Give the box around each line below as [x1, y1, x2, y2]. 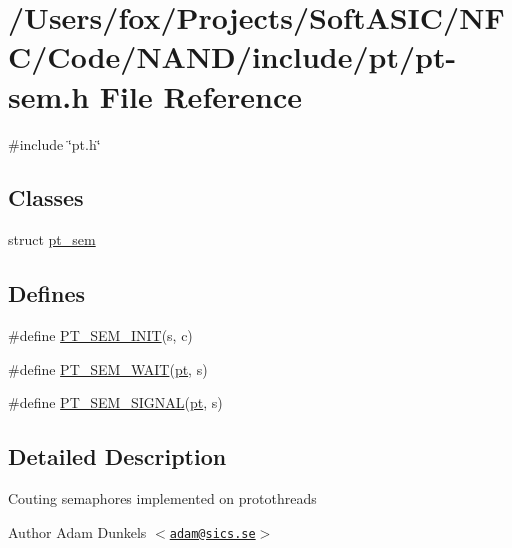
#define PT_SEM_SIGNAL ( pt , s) [8, 392, 223, 413]
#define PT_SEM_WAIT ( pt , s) [8, 358, 208, 379]
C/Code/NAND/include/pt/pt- [8, 36, 457, 77]
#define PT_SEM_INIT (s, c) [8, 325, 193, 346]
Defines [8, 278, 86, 309]
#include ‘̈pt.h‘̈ [8, 133, 101, 154]
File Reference [99, 75, 302, 116]
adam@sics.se [169, 526, 256, 541]
